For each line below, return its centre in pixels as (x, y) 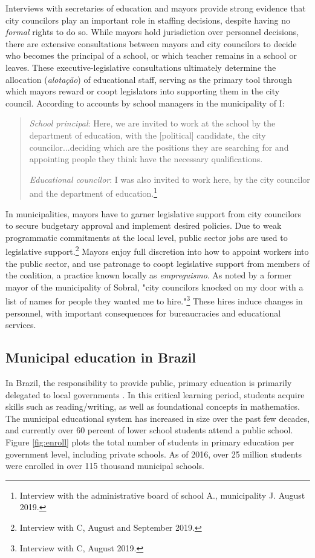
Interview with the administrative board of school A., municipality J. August (162, 495)
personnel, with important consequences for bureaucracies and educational (143, 313)
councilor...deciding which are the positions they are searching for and (159, 147)
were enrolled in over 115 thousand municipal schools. (105, 466)
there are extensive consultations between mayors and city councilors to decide (151, 43)
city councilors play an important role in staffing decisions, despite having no (148, 20)
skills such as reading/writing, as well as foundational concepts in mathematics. (153, 406)
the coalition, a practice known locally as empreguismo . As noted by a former (149, 275)
